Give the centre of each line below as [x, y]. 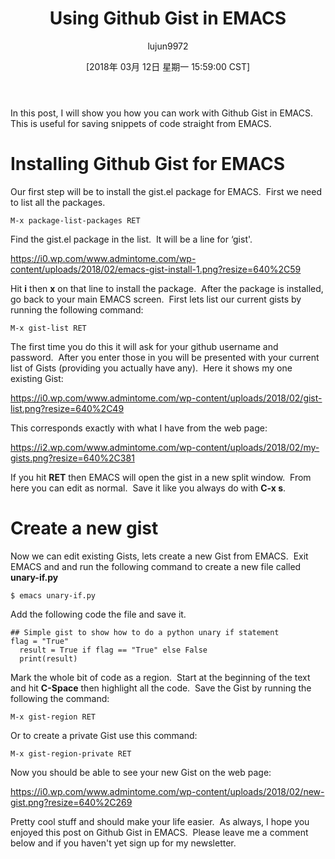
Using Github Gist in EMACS [168, 18]
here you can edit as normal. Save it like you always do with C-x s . [148, 488]
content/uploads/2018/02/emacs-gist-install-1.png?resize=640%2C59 [156, 269]
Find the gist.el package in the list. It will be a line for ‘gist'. [131, 239]
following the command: [60, 698]
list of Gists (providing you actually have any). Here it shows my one [151, 368]
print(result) [48, 658]
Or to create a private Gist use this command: [104, 735]
